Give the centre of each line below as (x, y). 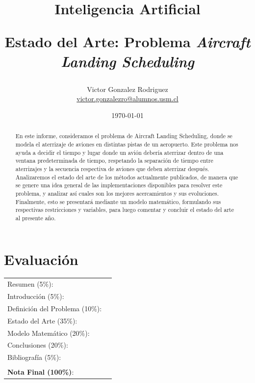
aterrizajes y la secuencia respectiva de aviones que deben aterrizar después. (112, 168)
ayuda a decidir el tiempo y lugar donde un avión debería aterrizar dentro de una (119, 152)
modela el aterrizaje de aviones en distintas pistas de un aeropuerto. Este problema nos (127, 144)
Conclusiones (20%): (38, 345)
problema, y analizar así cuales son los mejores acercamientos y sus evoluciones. (117, 193)
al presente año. (36, 218)
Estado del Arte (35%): (42, 320)
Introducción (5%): (36, 296)
